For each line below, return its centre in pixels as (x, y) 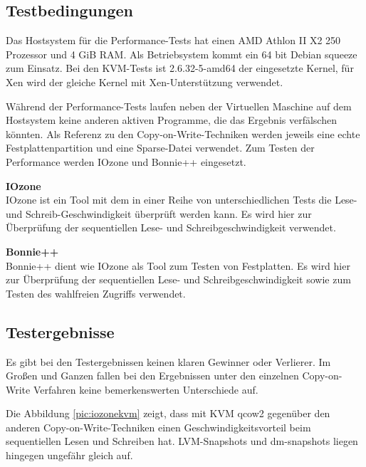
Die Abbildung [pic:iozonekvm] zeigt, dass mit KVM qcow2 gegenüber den (168, 413)
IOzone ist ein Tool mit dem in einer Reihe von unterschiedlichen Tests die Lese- (182, 200)
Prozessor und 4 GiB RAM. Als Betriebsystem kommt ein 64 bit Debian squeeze (182, 54)
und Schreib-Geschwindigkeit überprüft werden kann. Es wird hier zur (159, 213)
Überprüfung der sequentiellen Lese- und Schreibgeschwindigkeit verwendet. (171, 227)
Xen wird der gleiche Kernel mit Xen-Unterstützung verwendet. (145, 82)
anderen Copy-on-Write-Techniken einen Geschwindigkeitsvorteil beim (158, 427)
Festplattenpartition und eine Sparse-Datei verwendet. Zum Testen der (160, 148)
